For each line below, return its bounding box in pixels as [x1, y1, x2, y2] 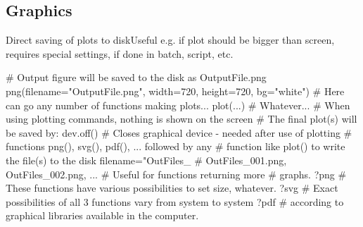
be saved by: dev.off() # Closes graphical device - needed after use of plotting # [6, 125, 352, 140]
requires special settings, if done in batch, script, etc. [6, 46, 234, 61]
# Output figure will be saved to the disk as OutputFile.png [6, 70, 267, 85]
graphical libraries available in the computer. [6, 208, 199, 223]
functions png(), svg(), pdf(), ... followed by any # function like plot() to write [6, 139, 345, 154]
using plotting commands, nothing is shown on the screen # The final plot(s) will [6, 111, 357, 126]
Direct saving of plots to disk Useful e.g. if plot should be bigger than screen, [6, 32, 335, 47]
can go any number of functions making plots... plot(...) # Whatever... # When [6, 97, 350, 112]
